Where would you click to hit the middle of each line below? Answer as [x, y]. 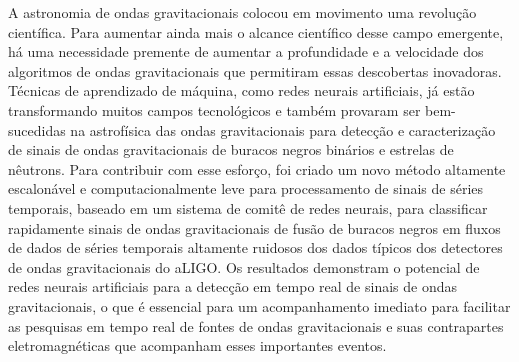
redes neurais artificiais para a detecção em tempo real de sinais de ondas [232, 286]
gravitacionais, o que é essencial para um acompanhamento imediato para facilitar [259, 305]
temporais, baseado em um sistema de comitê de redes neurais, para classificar [248, 207]
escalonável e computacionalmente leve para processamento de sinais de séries [246, 188]
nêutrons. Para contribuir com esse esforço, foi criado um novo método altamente [257, 168]
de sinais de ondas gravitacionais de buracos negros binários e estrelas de [231, 149]
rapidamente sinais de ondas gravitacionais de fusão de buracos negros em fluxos [254, 227]
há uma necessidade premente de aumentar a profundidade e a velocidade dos [246, 51]
